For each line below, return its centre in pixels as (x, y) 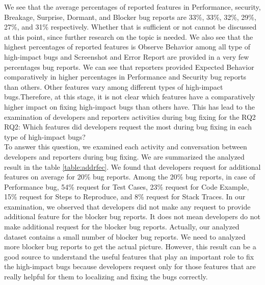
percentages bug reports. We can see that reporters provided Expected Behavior (129, 67)
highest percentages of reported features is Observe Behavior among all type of (127, 47)
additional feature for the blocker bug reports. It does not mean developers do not (132, 216)
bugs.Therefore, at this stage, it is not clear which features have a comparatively (130, 97)
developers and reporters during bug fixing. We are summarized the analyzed (124, 156)
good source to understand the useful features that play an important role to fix (129, 256)
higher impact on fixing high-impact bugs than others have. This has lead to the (129, 106)
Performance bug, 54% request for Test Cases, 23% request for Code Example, (127, 186)
